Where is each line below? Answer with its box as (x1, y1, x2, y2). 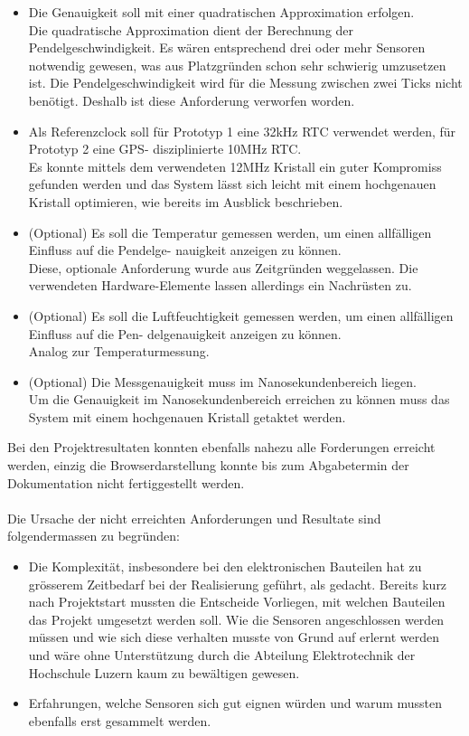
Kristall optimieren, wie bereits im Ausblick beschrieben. (28, 192, 343, 211)
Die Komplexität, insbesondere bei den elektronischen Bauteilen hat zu (28, 557, 422, 576)
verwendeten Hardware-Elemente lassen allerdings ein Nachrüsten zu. (28, 276, 412, 295)
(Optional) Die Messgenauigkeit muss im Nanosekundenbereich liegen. (28, 372, 417, 391)
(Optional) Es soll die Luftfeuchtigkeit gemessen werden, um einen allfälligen (28, 306, 454, 325)
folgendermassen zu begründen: (7, 526, 180, 545)
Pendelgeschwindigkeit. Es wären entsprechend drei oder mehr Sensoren (28, 38, 426, 57)
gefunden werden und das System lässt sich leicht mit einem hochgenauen (28, 175, 436, 193)
